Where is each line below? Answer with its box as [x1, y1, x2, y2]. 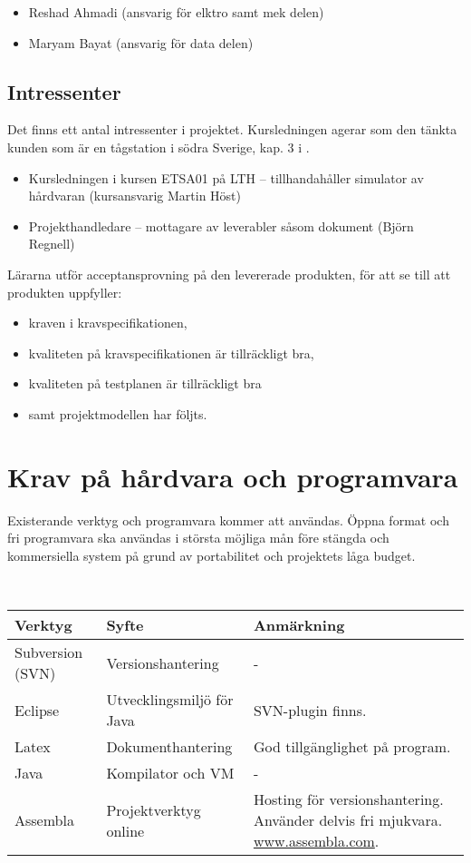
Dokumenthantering [106, 736, 233, 758]
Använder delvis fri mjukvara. [253, 809, 443, 831]
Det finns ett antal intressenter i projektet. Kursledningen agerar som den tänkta [7, 120, 457, 139]
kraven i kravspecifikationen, [28, 313, 187, 332]
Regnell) [28, 234, 75, 253]
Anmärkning [253, 614, 345, 636]
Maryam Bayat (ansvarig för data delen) [28, 33, 254, 52]
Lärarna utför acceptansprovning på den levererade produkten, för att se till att [7, 264, 451, 283]
